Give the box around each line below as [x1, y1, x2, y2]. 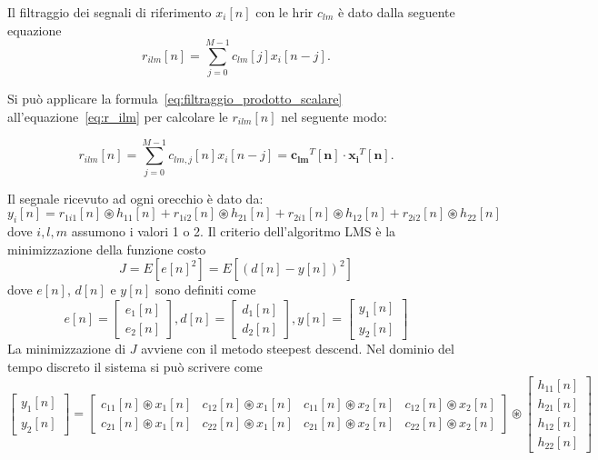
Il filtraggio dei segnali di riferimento [7, 3, 212, 21]
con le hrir [255, 3, 314, 21]
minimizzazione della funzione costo [7, 239, 206, 258]
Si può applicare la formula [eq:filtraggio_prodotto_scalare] [7, 89, 343, 108]
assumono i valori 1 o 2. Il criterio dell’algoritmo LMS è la [71, 222, 396, 241]
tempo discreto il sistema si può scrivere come [7, 357, 263, 376]
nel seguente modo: [281, 106, 387, 125]
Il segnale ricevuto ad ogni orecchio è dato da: [7, 188, 264, 207]
